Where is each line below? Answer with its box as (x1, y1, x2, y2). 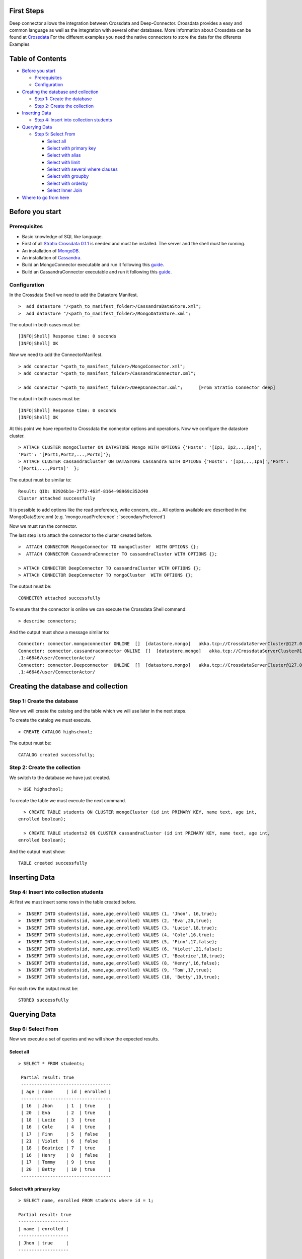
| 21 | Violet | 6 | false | (21, 1138, 112, 1144)
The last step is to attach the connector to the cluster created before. (9, 532, 153, 538)
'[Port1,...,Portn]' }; (18, 466, 80, 471)
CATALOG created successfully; (18, 752, 96, 757)
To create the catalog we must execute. (9, 717, 92, 723)
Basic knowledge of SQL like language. (22, 233, 103, 239)
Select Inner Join (47, 187, 83, 193)
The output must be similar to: (9, 476, 71, 483)
